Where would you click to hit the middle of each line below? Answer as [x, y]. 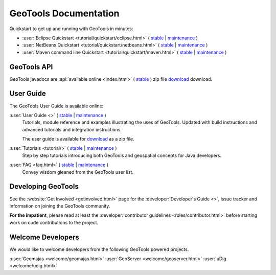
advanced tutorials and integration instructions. [72, 129]
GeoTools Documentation [64, 13]
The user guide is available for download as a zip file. [78, 139]
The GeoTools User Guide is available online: [56, 106]
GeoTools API [31, 67]
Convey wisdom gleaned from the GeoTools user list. [78, 172]
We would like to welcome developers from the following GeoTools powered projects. [99, 249]
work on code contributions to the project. [54, 222]
